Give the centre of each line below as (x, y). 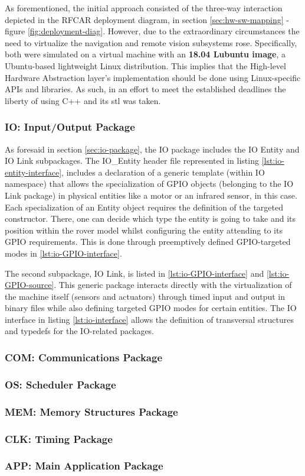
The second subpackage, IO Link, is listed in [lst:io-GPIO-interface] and (135, 273)
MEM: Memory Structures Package (91, 411)
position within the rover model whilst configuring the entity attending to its (144, 230)
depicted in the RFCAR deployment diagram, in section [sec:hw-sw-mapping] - (147, 19)
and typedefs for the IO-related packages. (80, 331)
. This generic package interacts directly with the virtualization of (173, 285)
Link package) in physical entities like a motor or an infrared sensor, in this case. (151, 195)
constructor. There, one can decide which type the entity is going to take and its (150, 218)
